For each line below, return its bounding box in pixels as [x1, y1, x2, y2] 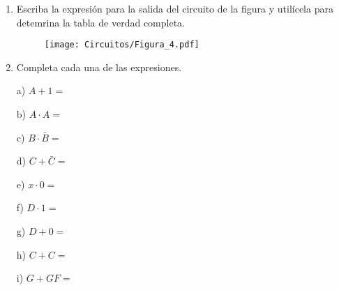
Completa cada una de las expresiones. [16, 59, 182, 74]
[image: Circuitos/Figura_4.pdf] [44, 40, 199, 50]
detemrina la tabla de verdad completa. [16, 15, 185, 29]
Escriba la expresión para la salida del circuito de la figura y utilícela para [16, 1, 333, 15]
